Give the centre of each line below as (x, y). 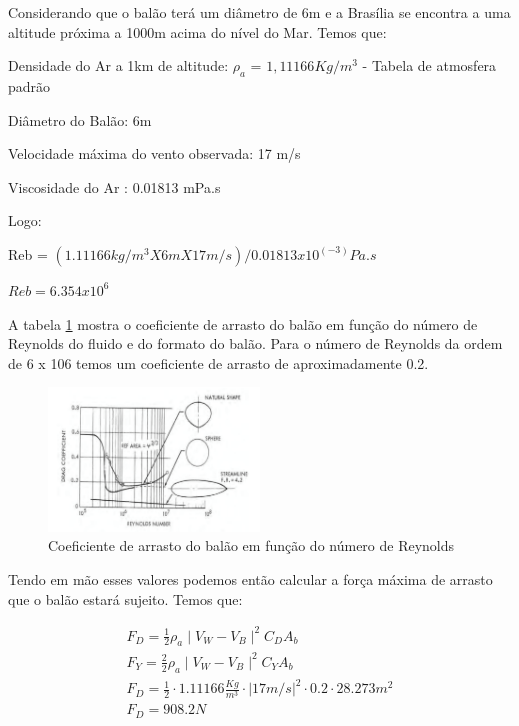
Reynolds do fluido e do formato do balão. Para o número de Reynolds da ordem (255, 343)
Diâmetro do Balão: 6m (80, 119)
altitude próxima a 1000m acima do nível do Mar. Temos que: (197, 31)
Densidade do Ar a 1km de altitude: (118, 65)
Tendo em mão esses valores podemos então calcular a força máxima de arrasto (250, 578)
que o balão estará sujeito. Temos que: (125, 598)
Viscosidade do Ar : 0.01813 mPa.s (114, 186)
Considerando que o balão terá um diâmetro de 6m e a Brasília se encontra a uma (259, 12)
